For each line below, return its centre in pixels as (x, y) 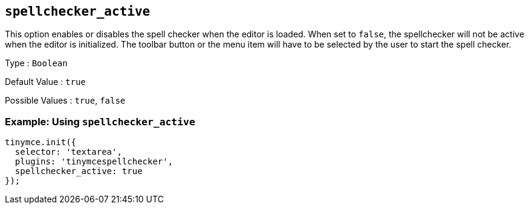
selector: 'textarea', (68, 152)
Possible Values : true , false (65, 101)
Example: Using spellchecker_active (100, 121)
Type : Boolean (36, 63)
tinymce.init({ (41, 142)
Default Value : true (45, 82)
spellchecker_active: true (79, 171)
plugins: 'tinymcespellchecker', (94, 162)
